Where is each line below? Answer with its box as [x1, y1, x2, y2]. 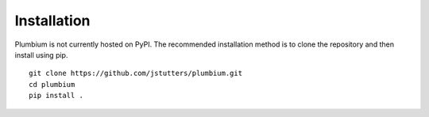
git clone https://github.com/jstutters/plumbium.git [29, 69, 242, 78]
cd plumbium [29, 80, 75, 89]
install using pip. [14, 50, 68, 59]
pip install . [29, 91, 83, 100]
